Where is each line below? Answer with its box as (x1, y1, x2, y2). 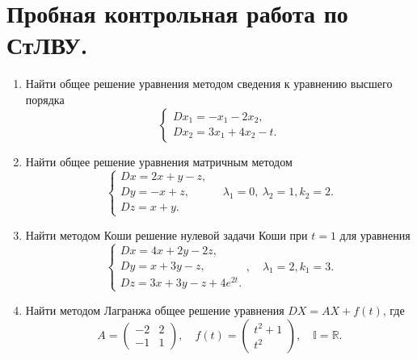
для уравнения (339, 226, 411, 243)
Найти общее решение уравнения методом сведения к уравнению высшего (25, 75, 393, 92)
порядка (25, 90, 65, 107)
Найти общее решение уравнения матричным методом (25, 153, 293, 170)
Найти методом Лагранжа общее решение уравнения (25, 301, 284, 318)
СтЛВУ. (6, 28, 88, 61)
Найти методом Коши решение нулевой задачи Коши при (25, 226, 308, 243)
